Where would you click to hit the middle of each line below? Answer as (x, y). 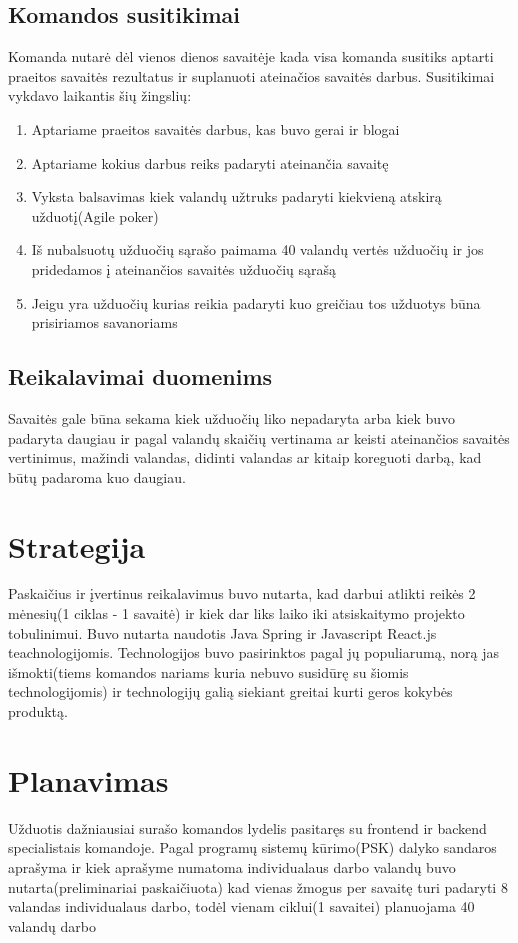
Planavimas (88, 779)
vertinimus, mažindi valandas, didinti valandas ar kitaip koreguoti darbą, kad (245, 457)
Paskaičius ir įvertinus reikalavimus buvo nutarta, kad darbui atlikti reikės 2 (242, 593)
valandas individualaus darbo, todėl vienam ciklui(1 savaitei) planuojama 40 (241, 906)
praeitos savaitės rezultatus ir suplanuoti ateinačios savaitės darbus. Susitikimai (251, 75)
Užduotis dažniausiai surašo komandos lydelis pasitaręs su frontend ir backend (247, 827)
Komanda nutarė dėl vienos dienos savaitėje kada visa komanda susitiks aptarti (251, 56)
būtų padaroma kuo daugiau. (97, 476)
